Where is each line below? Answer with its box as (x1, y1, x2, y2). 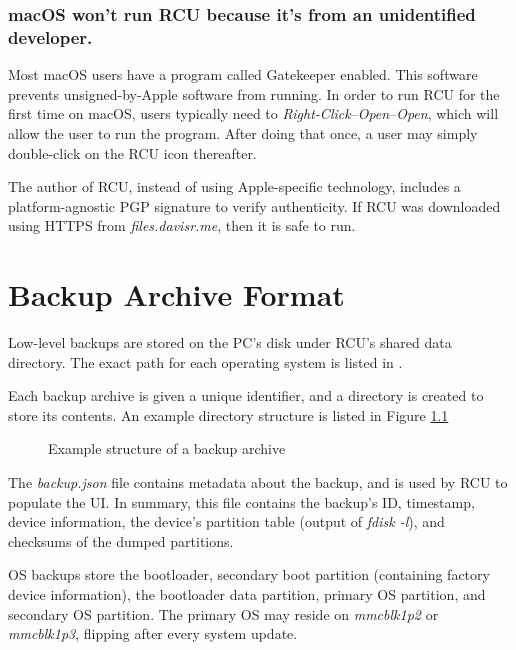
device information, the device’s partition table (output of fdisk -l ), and (8, 511, 445, 532)
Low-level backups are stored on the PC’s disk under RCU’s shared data (8, 332, 452, 353)
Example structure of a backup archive (48, 438, 286, 459)
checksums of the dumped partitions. (8, 530, 234, 551)
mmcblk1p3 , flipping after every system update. (8, 623, 298, 644)
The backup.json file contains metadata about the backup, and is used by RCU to (8, 471, 508, 492)
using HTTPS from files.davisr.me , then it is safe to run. (8, 215, 356, 236)
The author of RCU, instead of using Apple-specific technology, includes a (8, 176, 461, 197)
